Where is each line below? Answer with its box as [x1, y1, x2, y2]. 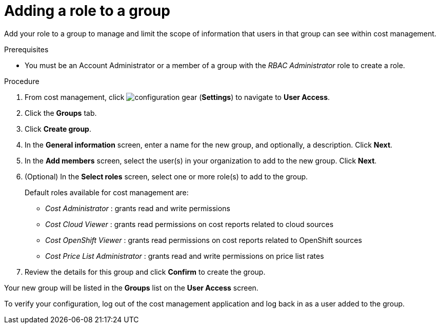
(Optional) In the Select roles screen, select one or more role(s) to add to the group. [25, 172, 308, 181]
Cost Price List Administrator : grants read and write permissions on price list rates [45, 251, 324, 260]
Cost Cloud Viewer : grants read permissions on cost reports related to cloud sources [45, 219, 334, 229]
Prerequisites [4, 45, 49, 54]
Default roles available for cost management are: [25, 188, 189, 197]
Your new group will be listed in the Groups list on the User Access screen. [4, 283, 258, 292]
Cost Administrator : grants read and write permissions [45, 203, 230, 213]
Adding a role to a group [4, 2, 170, 19]
